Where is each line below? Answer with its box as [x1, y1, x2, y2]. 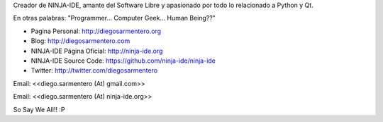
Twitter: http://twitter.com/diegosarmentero [30, 66, 158, 75]
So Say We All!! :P [13, 105, 65, 114]
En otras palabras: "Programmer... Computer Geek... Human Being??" [13, 14, 216, 23]
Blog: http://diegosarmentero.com [30, 37, 131, 45]
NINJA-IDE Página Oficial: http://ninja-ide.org [30, 47, 163, 55]
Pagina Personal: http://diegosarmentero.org [30, 27, 162, 35]
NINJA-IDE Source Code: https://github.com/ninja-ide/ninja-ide [30, 56, 216, 65]
